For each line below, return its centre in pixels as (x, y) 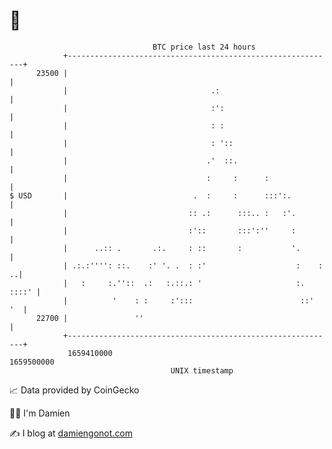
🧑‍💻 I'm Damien (40, 413)
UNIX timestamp (202, 370)
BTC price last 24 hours (204, 47)
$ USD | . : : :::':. (150, 195)
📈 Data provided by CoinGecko (74, 390)
